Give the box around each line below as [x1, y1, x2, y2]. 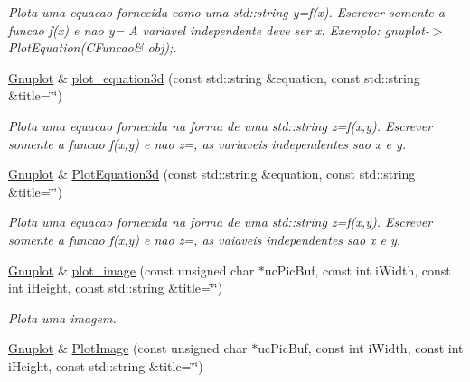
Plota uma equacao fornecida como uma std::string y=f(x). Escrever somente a [8, 3, 445, 21]
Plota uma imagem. [8, 308, 117, 327]
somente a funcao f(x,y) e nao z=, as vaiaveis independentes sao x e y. [8, 229, 401, 248]
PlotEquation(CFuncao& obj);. [8, 38, 177, 57]
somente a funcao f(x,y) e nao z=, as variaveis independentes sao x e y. [8, 134, 407, 153]
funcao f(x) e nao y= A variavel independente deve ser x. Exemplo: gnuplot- [8, 20, 429, 39]
